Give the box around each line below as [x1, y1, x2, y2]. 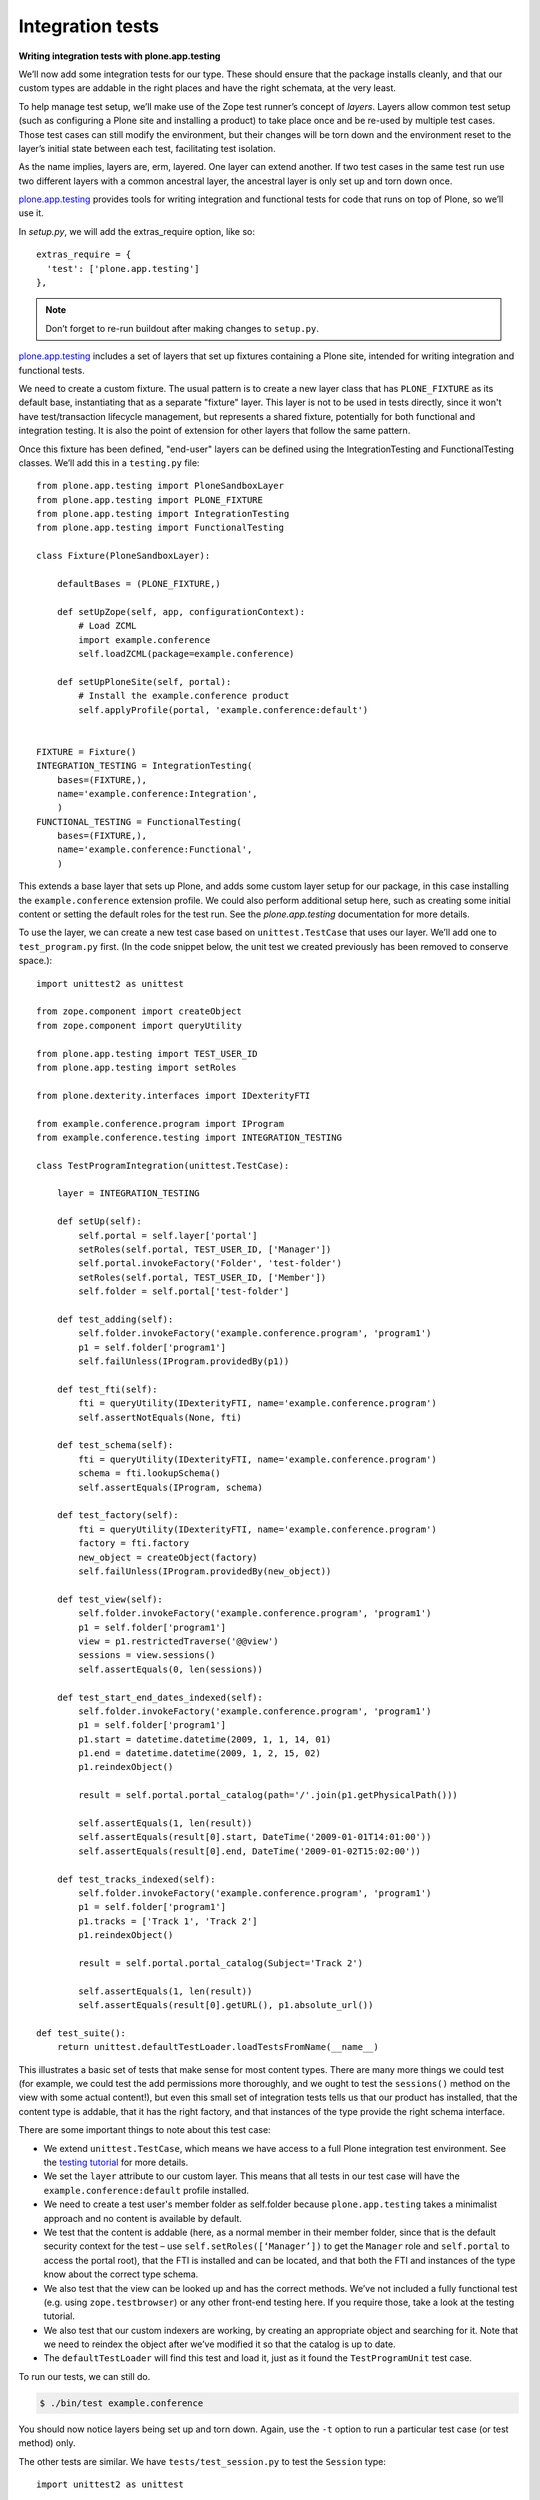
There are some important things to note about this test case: [18, 2124, 271, 2136]
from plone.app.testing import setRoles [36, 1061, 237, 1073]
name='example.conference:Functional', [56, 844, 253, 855]
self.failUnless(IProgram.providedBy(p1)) [78, 1356, 290, 1367]
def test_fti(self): [56, 1383, 158, 1395]
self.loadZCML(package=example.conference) [78, 648, 295, 659]
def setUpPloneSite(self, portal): [56, 676, 232, 687]
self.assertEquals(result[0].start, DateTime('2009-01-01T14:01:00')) [78, 1831, 432, 1843]
